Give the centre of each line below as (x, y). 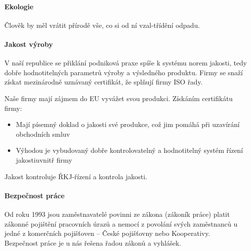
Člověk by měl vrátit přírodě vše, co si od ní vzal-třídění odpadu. (102, 25)
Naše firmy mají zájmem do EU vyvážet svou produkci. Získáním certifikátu (119, 98)
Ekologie (19, 6)
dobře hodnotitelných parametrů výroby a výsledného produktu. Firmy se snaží (124, 72)
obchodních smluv (43, 134)
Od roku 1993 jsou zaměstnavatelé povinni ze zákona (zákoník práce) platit (117, 214)
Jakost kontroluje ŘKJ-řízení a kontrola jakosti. (76, 176)
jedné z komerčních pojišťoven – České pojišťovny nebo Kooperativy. (107, 233)
